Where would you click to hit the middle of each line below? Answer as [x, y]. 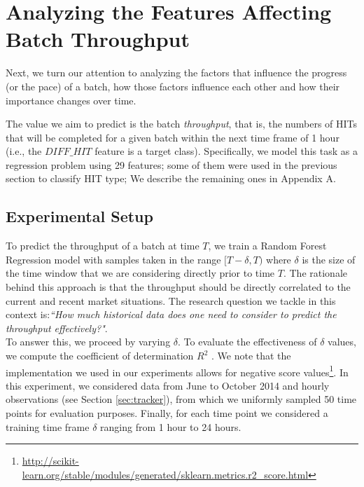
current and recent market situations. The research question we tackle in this [171, 300]
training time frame [48, 426]
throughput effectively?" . [57, 328]
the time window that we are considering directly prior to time [140, 273]
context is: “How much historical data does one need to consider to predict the [171, 314]
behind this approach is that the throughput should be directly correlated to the [178, 287]
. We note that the [251, 356]
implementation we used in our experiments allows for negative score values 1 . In [177, 371]
